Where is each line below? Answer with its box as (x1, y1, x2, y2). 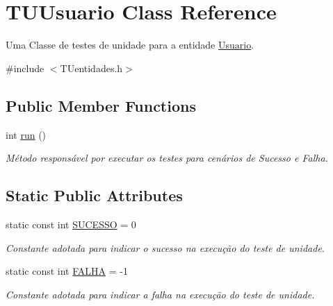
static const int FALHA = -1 (6, 264, 128, 278)
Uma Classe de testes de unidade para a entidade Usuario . (6, 37, 254, 52)
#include (6, 60, 44, 75)
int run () (6, 127, 47, 142)
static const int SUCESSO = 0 (6, 216, 136, 231)
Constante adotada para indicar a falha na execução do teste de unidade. (6, 287, 315, 301)
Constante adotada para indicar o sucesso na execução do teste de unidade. (6, 240, 325, 255)
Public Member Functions (6, 94, 196, 116)
